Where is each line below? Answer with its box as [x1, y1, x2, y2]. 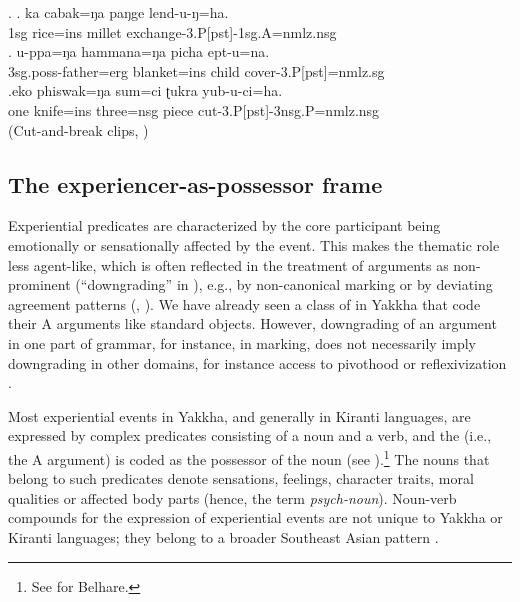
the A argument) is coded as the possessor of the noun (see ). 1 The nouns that [8, 445, 490, 469]
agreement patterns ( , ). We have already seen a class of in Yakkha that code [8, 293, 481, 314]
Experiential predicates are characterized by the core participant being [8, 215, 441, 236]
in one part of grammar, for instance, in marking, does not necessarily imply [8, 332, 477, 353]
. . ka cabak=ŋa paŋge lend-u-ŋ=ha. [8, 2, 229, 22]
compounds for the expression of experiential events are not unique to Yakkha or [8, 507, 503, 528]
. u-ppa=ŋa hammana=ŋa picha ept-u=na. [8, 41, 270, 62]
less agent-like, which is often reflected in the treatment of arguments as [8, 254, 449, 275]
